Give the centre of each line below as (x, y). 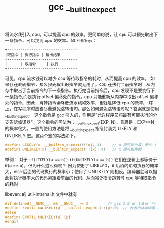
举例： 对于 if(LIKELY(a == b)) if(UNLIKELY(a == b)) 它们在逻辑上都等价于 (81, 159)
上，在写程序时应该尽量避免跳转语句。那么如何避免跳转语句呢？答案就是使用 (82, 108)
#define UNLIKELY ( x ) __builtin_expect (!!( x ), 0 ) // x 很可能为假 (73, 150)
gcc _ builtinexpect (82, 8)
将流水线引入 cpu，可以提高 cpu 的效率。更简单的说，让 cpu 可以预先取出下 (82, 34)
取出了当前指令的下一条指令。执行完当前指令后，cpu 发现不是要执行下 (84, 90)
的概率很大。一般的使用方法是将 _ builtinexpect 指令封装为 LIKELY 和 (71, 129)
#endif (12, 222)
